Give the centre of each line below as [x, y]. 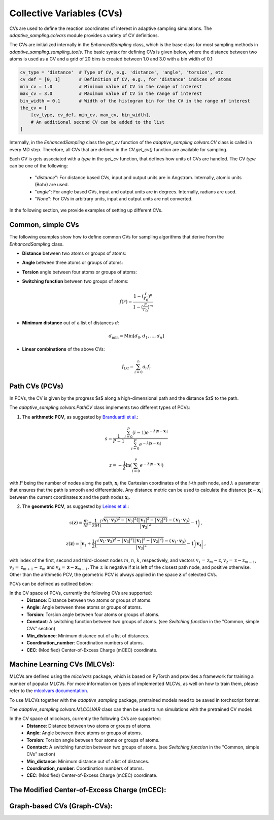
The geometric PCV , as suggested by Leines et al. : [76, 506]
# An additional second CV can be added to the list [98, 122]
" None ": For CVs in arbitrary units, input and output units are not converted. [114, 198]
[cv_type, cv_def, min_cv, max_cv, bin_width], [91, 115]
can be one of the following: [39, 166]
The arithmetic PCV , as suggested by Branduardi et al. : [80, 417]
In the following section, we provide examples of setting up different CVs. [86, 210]
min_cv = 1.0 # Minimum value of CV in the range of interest [111, 87]
